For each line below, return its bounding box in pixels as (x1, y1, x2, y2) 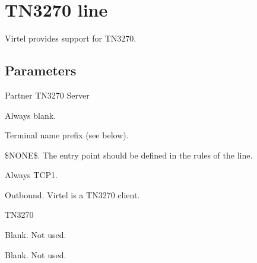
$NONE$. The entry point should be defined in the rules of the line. (5, 148, 253, 161)
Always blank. (5, 109, 56, 121)
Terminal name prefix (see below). (5, 129, 129, 141)
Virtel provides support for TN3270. (5, 32, 137, 45)
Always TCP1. (5, 169, 58, 181)
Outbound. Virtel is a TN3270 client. (5, 188, 140, 201)
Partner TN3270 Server (5, 88, 90, 101)
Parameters (5, 61, 77, 80)
